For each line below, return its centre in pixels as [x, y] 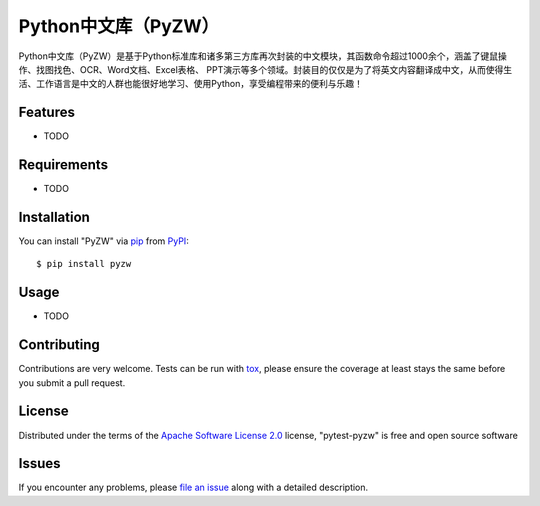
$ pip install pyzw [84, 264]
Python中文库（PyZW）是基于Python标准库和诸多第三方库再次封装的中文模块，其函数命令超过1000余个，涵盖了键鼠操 [262, 56]
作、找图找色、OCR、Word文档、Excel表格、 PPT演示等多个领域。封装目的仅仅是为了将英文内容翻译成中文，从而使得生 [265, 69]
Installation [54, 216]
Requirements [63, 165]
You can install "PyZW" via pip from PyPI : [103, 241]
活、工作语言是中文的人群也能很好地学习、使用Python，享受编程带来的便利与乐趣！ [191, 84]
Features [46, 112]
